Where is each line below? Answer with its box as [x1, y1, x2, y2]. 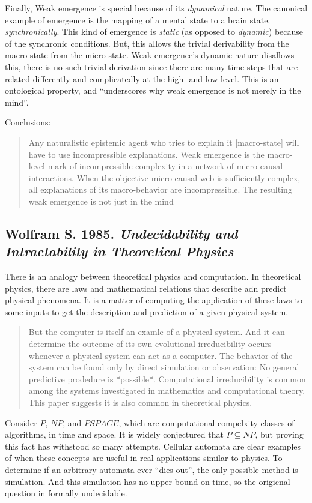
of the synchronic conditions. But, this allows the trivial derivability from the [5, 37, 289, 49]
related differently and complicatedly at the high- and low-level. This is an [5, 72, 279, 85]
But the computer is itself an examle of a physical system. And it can [28, 325, 285, 338]
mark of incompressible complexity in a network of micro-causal [47, 160, 283, 172]
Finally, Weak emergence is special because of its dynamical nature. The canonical [5, 2, 308, 14]
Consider [5, 416, 37, 429]
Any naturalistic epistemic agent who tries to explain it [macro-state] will [28, 136, 299, 148]
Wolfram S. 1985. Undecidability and [5, 224, 238, 242]
